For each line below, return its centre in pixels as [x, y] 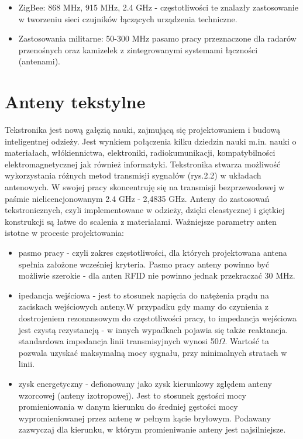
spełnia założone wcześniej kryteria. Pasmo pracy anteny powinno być [144, 264]
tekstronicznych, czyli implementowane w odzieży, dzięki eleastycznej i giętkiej [145, 210]
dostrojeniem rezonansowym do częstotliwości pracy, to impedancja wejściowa [158, 318]
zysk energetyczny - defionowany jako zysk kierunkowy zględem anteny [145, 383]
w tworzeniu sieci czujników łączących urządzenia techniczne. [128, 18]
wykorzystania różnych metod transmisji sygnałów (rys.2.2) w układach [133, 175]
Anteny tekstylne [75, 102]
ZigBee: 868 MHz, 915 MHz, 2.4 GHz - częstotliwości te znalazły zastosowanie [158, 7]
